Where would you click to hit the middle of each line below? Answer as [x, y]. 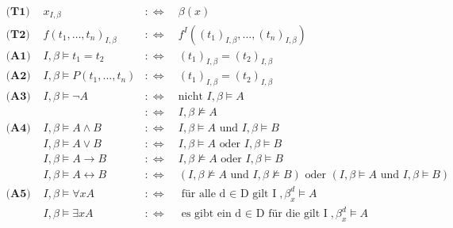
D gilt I [258, 194]
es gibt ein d [211, 214]
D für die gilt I [292, 214]
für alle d [203, 194]
